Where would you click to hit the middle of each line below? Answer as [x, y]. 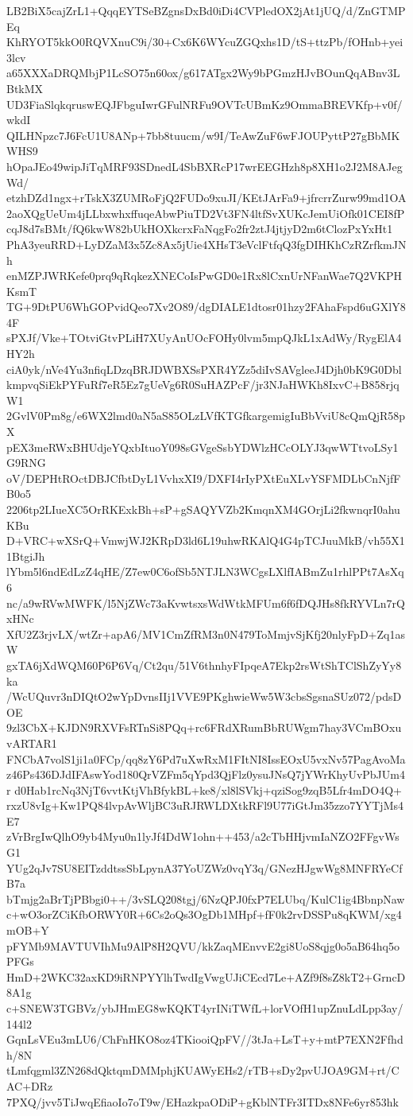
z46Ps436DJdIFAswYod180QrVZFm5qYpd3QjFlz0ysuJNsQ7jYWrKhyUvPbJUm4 [206, 774]
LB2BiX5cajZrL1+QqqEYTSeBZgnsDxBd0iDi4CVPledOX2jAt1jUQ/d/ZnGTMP [206, 10]
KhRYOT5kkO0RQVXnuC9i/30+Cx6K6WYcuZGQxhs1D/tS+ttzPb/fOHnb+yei [205, 42]
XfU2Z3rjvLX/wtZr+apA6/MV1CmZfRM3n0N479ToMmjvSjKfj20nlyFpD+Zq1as [206, 634]
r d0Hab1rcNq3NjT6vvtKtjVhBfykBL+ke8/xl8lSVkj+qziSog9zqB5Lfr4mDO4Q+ [204, 789]
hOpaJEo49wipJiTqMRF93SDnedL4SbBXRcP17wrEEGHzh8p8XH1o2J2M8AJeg [205, 166]
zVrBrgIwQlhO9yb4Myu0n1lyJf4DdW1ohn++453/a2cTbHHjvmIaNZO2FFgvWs [203, 836]
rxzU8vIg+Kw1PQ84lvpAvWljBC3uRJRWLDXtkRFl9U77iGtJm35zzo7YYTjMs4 [205, 805]
